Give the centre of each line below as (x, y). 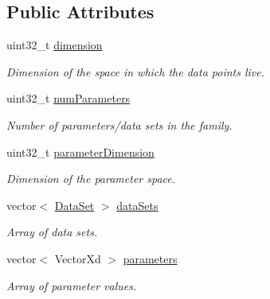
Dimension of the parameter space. (91, 179)
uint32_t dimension (55, 45)
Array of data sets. (52, 232)
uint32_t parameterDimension (80, 151)
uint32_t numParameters (68, 98)
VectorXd (78, 258)
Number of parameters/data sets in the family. (119, 124)
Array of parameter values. (72, 285)
